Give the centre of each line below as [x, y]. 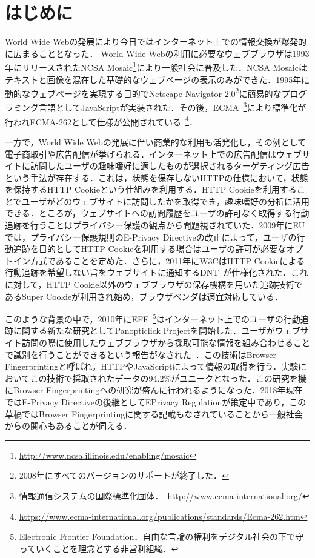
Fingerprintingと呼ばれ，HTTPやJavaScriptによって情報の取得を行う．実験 [152, 366]
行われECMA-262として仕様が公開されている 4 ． [101, 121]
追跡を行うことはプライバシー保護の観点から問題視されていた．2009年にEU [155, 225]
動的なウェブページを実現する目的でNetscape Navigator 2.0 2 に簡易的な [143, 92]
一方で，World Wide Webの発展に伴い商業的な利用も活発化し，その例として [156, 141]
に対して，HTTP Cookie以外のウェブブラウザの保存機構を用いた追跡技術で [154, 284]
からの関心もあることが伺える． [68, 426]
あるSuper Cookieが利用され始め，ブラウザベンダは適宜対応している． [144, 296]
